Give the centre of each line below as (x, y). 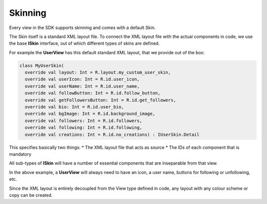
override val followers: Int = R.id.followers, (84, 120)
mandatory (20, 154)
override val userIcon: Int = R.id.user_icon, (82, 79)
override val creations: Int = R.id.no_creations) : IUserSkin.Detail (112, 135)
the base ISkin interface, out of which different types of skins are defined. (85, 43)
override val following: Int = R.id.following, (84, 128)
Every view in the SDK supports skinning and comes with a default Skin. (82, 28)
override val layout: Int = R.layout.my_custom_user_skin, (98, 72)
